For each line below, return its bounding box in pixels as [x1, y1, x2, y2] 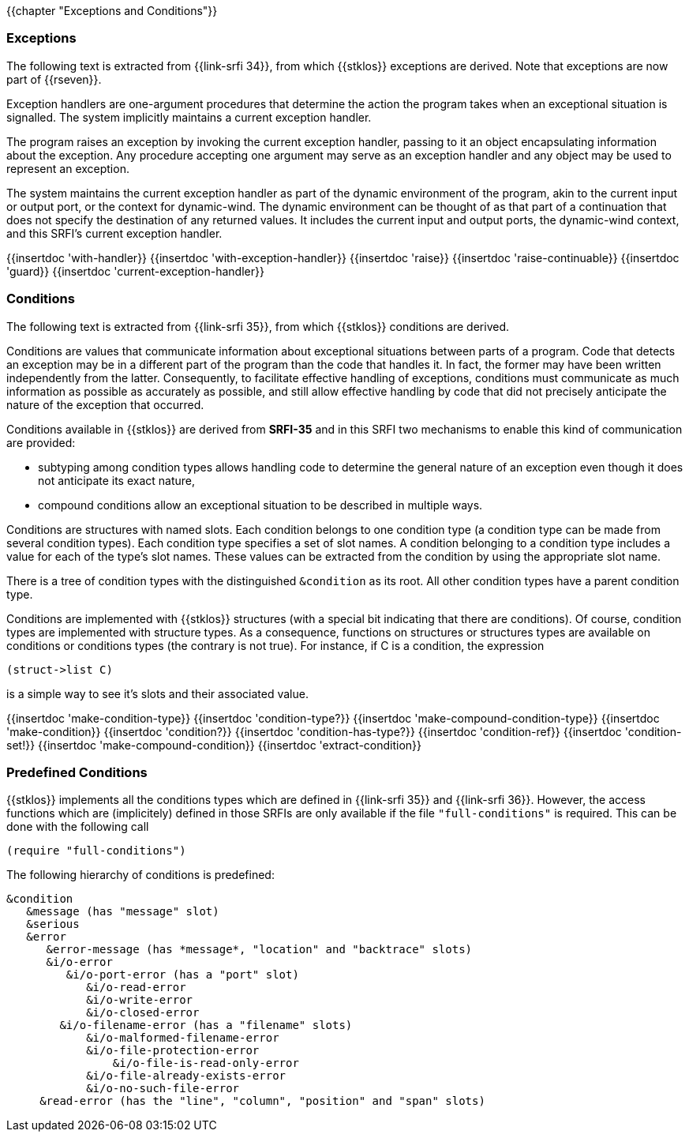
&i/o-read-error [86, 981, 186, 994]
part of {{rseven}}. [6, 72, 102, 86]
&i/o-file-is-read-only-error [112, 1057, 299, 1070]
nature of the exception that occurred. [6, 397, 204, 411]
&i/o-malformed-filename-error [86, 1031, 279, 1045]
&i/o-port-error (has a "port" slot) [66, 968, 299, 982]
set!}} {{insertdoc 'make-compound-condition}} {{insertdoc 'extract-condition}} [6, 738, 422, 752]
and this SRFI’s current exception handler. [6, 226, 223, 240]
